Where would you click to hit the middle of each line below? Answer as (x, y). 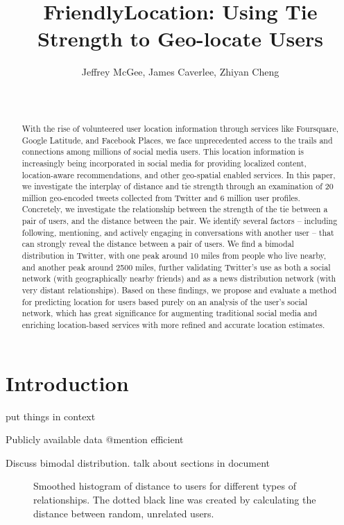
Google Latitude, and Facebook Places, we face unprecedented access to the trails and (177, 140)
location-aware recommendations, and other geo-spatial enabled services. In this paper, (179, 174)
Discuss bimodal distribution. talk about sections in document (138, 462)
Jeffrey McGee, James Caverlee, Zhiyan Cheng (180, 72)
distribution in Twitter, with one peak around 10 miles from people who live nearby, (174, 256)
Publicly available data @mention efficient (95, 439)
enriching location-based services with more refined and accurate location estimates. (173, 325)
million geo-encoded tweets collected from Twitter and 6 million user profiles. (161, 197)
